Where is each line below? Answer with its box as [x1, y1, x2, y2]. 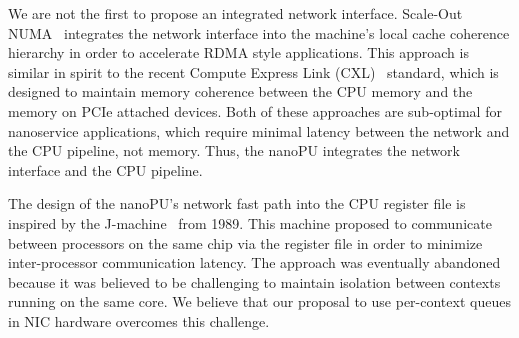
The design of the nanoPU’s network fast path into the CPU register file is [8, 193, 466, 214]
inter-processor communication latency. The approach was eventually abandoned [8, 252, 501, 273]
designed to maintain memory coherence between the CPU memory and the [8, 81, 473, 102]
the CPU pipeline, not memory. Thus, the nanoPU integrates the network [8, 140, 460, 161]
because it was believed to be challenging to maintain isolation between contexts [8, 271, 501, 292]
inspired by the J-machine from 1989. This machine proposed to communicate [8, 212, 492, 233]
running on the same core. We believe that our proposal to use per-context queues [8, 291, 511, 312]
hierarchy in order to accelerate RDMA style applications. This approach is [8, 42, 469, 63]
